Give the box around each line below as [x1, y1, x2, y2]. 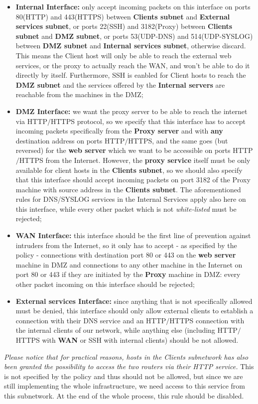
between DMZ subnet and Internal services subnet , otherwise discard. [15, 40, 246, 51]
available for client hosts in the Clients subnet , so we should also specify [15, 164, 243, 175]
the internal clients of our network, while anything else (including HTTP [15, 325, 238, 335]
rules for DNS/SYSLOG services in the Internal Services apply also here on [15, 194, 246, 204]
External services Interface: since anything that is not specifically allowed [15, 295, 253, 306]
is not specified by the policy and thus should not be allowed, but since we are [4, 371, 243, 381]
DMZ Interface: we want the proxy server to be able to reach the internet [15, 106, 248, 116]
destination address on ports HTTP [15, 135, 125, 145]
